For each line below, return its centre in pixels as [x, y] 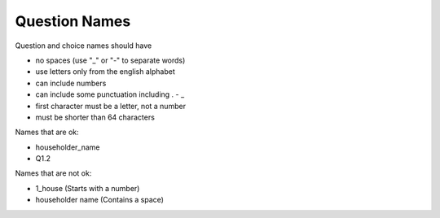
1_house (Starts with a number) [88, 188]
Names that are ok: [47, 132]
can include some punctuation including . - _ [110, 94]
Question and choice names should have [84, 46]
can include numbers [71, 83]
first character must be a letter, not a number [111, 106]
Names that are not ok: [53, 173]
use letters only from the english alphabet [105, 72]
